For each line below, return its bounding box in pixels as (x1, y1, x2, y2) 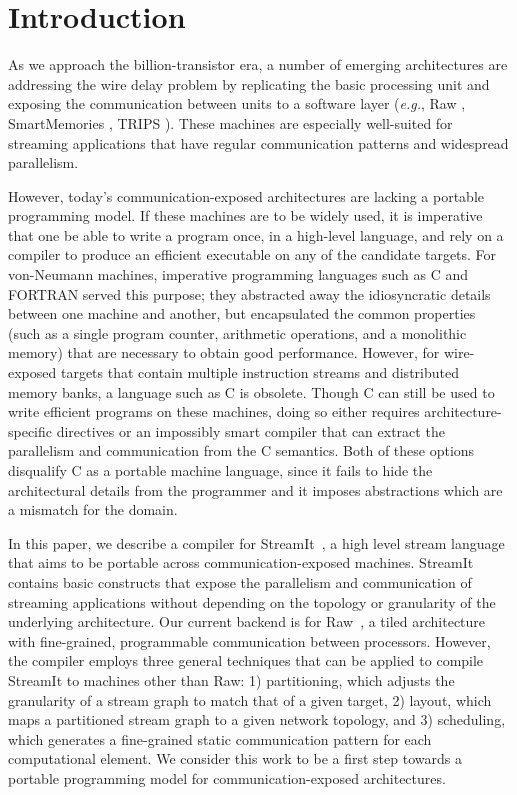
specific (8, 420, 53, 441)
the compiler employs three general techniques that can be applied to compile (8, 650, 484, 671)
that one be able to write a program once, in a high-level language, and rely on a (8, 224, 504, 245)
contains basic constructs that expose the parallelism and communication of (8, 571, 472, 592)
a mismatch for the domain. (8, 499, 178, 520)
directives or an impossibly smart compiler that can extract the (56, 420, 445, 441)
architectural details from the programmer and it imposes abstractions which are (8, 479, 503, 500)
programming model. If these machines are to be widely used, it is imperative (8, 205, 483, 226)
